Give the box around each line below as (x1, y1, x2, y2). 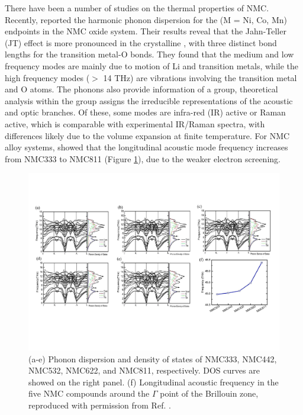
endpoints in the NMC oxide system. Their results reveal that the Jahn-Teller (5, 25, 286, 37)
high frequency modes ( (5, 71, 90, 83)
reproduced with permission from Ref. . (28, 398, 171, 411)
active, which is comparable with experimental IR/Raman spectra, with (5, 117, 265, 130)
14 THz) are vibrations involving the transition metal (103, 71, 297, 83)
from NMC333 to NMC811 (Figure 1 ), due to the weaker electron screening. (5, 152, 281, 165)
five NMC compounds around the (28, 387, 150, 400)
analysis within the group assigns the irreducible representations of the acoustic (5, 94, 293, 107)
